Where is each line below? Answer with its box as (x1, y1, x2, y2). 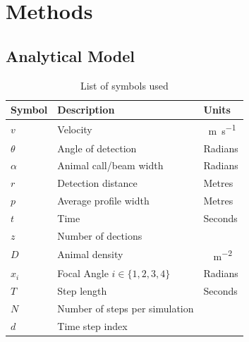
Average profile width (57, 193, 150, 208)
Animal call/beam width (57, 158, 164, 173)
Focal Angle (57, 266, 109, 281)
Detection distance (57, 176, 138, 190)
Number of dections (57, 228, 142, 243)
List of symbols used (80, 78, 169, 92)
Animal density (57, 247, 123, 262)
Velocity (57, 121, 92, 136)
